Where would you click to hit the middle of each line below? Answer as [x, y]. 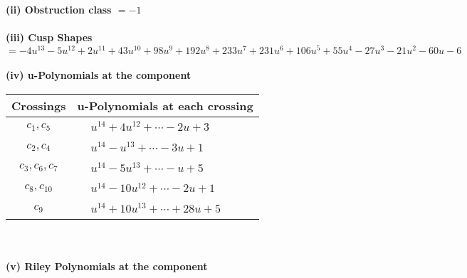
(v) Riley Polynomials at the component [107, 266]
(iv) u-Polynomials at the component [99, 75]
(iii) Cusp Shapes [49, 37]
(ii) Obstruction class [59, 9]
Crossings [39, 106]
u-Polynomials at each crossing [165, 106]
